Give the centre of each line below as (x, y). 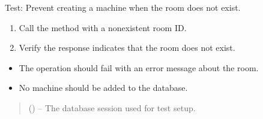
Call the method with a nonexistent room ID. (103, 27)
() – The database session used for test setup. (112, 107)
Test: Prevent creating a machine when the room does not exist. (123, 7)
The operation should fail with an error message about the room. (139, 67)
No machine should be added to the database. (103, 88)
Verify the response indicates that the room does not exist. (127, 48)
